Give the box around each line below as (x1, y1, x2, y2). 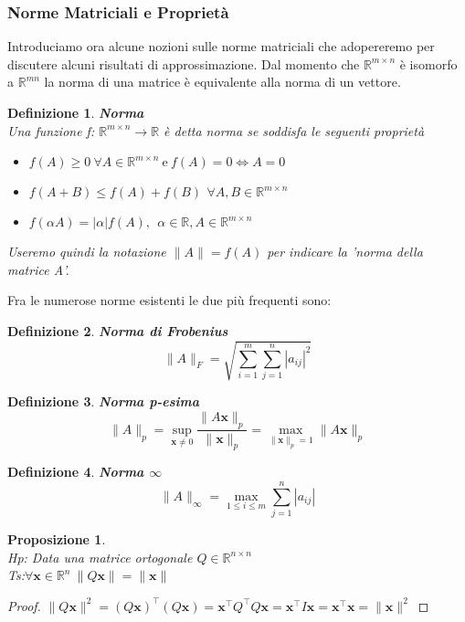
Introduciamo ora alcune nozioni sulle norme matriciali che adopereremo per (7, 37, 435, 56)
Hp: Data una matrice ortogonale (7, 547, 193, 566)
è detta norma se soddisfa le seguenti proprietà (164, 121, 425, 140)
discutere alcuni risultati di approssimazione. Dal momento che (7, 54, 360, 73)
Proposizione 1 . (7, 530, 106, 549)
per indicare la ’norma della (267, 242, 423, 261)
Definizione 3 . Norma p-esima (7, 392, 200, 411)
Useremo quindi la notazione (7, 242, 166, 261)
